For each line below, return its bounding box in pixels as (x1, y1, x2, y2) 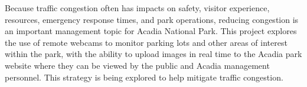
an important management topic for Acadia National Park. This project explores (5, 25, 297, 37)
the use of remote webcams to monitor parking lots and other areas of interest (5, 36, 288, 48)
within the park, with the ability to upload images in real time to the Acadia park (5, 48, 302, 60)
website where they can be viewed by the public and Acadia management (5, 59, 270, 71)
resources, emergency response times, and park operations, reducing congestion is (5, 13, 299, 25)
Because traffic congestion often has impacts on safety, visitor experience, (5, 2, 270, 14)
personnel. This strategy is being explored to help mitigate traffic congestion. (5, 71, 283, 83)
